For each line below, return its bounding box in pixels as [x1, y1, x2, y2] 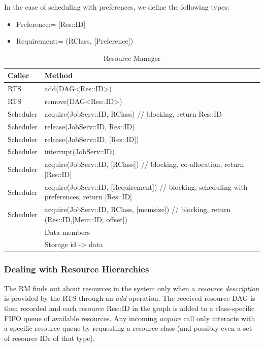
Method [44, 70, 73, 81]
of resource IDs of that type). [4, 332, 95, 343]
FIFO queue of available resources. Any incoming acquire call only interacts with [4, 313, 255, 323]
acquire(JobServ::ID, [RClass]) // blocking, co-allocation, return [44, 159, 244, 169]
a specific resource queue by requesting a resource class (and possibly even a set [4, 323, 252, 333]
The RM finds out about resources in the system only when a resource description [4, 283, 259, 293]
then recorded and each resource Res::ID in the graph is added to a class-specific [4, 302, 255, 313]
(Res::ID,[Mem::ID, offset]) [44, 214, 128, 224]
